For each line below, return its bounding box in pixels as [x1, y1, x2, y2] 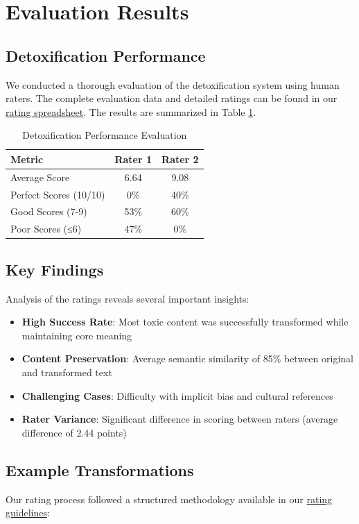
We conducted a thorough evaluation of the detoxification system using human [6, 77, 340, 92]
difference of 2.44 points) [21, 425, 127, 439]
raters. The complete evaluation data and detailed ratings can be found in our [6, 91, 338, 105]
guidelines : [6, 505, 50, 520]
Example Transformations [6, 459, 194, 480]
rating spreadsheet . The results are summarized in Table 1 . [6, 104, 256, 119]
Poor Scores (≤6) [10, 221, 82, 236]
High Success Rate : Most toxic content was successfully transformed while [21, 314, 349, 329]
